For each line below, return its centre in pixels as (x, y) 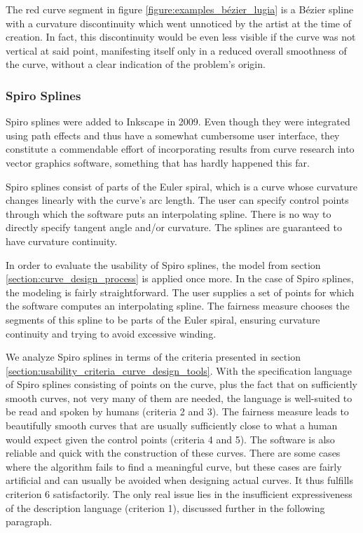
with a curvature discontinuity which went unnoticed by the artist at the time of (178, 23)
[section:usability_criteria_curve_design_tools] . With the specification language (179, 370)
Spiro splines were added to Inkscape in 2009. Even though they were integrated (178, 122)
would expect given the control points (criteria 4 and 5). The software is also (170, 439)
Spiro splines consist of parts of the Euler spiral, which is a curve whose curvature (181, 186)
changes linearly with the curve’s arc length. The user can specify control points (177, 200)
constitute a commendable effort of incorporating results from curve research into (180, 149)
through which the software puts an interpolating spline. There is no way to (169, 213)
